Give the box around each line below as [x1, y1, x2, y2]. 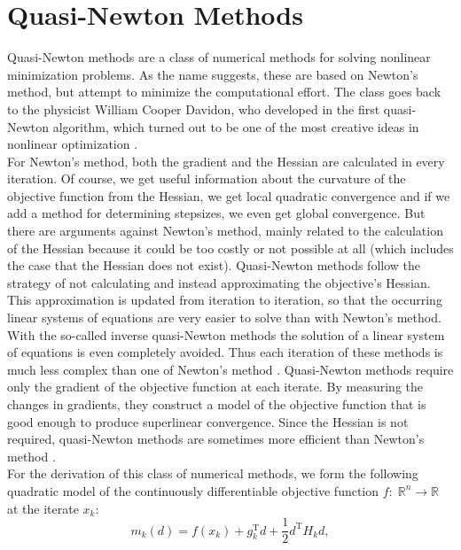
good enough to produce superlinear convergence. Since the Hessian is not [7, 412, 409, 430]
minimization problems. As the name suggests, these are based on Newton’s [7, 65, 418, 83]
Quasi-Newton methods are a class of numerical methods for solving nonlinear [7, 48, 431, 66]
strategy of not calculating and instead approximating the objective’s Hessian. [7, 273, 431, 291]
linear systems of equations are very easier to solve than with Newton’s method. [7, 308, 441, 327]
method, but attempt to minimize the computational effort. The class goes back [7, 82, 441, 101]
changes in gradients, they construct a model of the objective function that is [7, 395, 426, 413]
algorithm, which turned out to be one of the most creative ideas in [52, 117, 419, 136]
